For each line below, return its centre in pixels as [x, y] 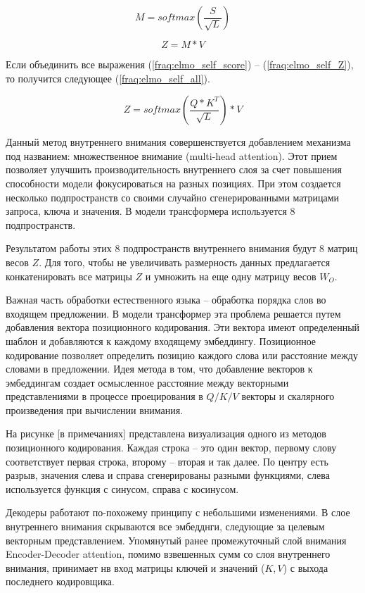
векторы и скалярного [288, 396]
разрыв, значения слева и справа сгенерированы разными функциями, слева [168, 475]
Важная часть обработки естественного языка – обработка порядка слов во [166, 300]
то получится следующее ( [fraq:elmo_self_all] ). [108, 78]
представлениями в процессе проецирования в [104, 396]
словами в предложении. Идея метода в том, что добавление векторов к [159, 369]
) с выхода [306, 567]
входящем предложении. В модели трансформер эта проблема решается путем [173, 313]
